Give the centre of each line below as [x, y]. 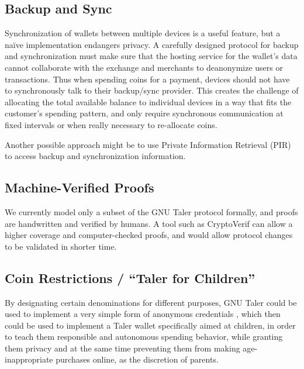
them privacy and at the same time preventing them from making [122, 348]
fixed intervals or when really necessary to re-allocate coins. [111, 124]
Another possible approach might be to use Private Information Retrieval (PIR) [148, 144]
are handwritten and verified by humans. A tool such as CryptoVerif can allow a [149, 223]
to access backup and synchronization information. [95, 156]
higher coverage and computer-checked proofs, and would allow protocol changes [149, 235]
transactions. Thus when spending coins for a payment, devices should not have [147, 79]
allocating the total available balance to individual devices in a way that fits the [148, 101]
